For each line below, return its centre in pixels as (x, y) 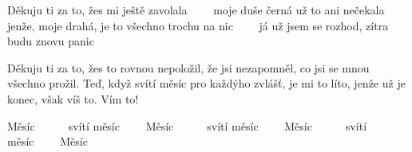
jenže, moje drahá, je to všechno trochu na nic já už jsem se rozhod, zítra (198, 25)
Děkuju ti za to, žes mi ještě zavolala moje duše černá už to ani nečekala (196, 10)
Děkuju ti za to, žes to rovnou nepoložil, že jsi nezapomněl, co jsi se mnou (188, 67)
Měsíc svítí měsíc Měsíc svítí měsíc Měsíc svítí (187, 125)
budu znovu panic (51, 41)
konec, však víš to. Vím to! (73, 98)
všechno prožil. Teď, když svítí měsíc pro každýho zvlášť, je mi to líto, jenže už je (206, 83)
